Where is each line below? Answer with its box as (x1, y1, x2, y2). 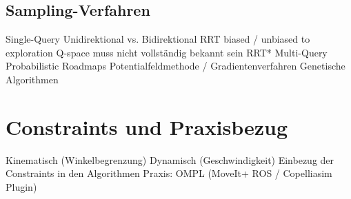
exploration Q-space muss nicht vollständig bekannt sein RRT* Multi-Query (6, 45, 328, 59)
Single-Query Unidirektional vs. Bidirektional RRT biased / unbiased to (6, 32, 310, 46)
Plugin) (6, 179, 37, 193)
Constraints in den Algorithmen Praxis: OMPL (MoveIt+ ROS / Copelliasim (6, 166, 332, 180)
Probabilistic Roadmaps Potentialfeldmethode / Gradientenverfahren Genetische (6, 59, 345, 73)
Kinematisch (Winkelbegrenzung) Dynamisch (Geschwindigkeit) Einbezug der (6, 152, 334, 167)
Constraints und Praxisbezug (6, 112, 288, 140)
